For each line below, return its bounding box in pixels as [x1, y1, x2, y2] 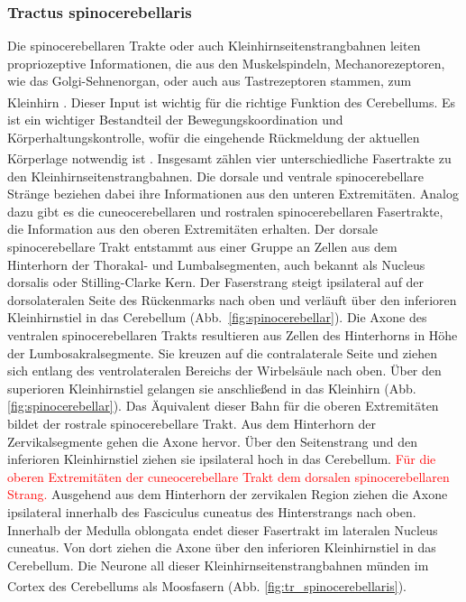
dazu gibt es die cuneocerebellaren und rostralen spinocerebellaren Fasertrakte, [7, 201, 443, 220]
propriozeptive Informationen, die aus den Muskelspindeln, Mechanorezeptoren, [7, 53, 445, 72]
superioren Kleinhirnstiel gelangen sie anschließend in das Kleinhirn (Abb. [7, 378, 416, 397]
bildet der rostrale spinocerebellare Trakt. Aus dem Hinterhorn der [7, 414, 376, 432]
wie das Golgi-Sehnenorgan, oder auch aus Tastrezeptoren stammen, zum [7, 71, 412, 90]
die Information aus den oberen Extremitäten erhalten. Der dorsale [7, 219, 379, 238]
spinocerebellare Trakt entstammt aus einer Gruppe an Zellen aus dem [7, 237, 397, 256]
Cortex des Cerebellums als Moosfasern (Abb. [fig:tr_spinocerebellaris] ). [7, 577, 407, 595]
